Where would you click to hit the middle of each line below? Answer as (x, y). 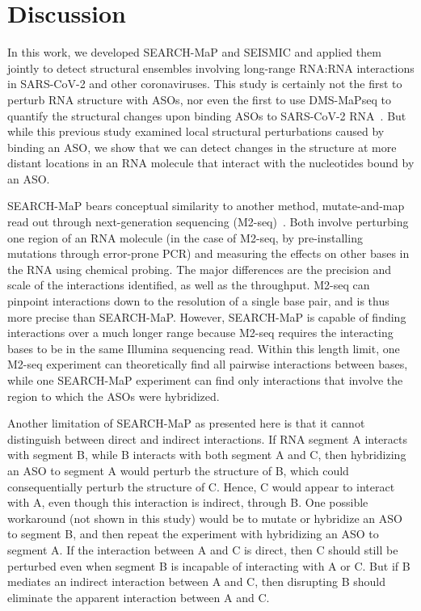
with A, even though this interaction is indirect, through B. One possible (188, 502)
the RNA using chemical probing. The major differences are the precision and (200, 269)
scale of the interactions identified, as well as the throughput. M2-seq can (189, 285)
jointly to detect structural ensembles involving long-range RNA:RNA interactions (211, 67)
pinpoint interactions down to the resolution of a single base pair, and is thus (198, 301)
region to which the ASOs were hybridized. (114, 396)
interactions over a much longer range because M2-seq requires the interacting (200, 333)
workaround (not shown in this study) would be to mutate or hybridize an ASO (205, 518)
